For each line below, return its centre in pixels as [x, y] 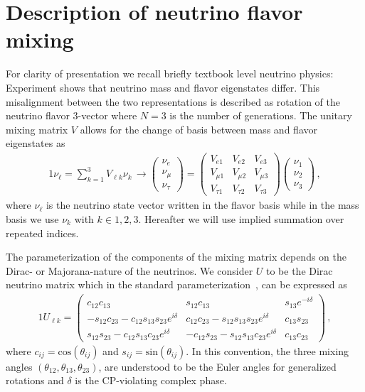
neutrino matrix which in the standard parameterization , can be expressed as [176, 284]
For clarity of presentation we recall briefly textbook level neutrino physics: [170, 73]
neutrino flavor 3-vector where [72, 115]
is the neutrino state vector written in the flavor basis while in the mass [202, 205]
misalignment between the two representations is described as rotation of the [173, 101]
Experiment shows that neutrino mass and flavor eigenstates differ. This [163, 87]
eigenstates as [36, 143]
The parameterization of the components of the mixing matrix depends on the [176, 257]
